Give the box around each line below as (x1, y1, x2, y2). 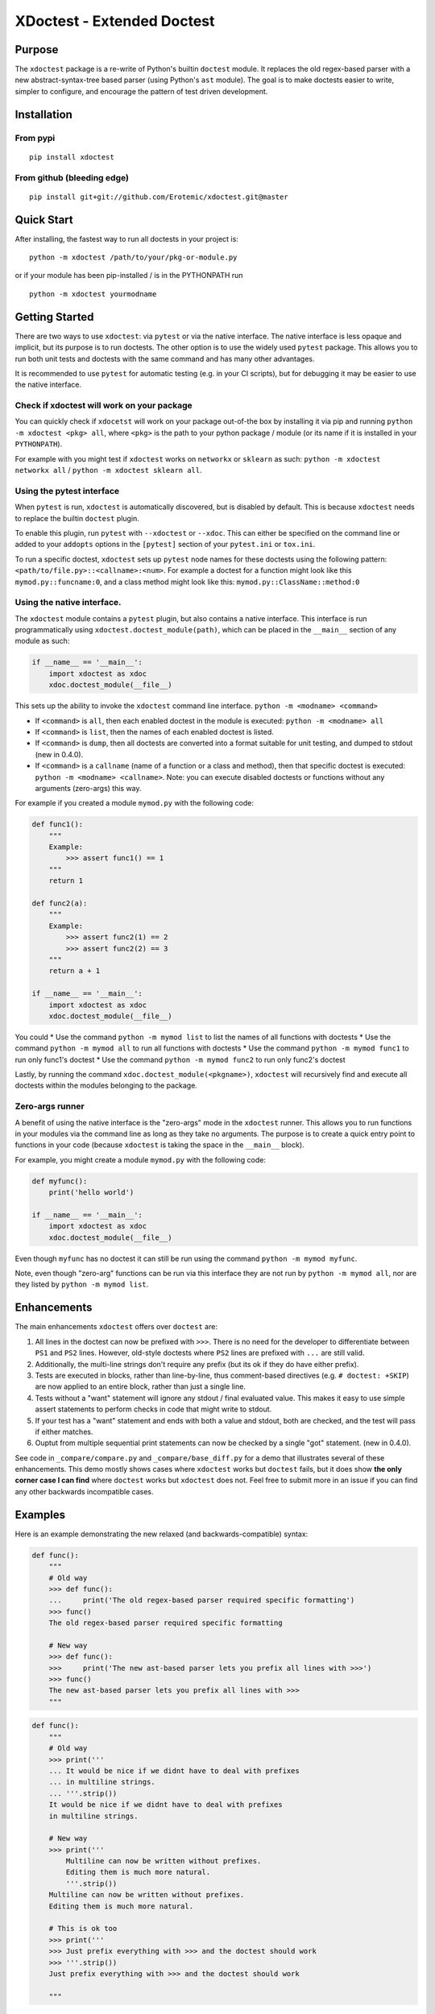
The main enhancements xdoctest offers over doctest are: (14, 1322, 217, 1332)
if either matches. (35, 1427, 93, 1436)
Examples (14, 1507, 66, 1522)
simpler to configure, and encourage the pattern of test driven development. (14, 86, 268, 96)
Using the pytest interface (14, 485, 120, 496)
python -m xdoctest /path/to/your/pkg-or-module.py (29, 253, 238, 262)
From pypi (14, 132, 56, 143)
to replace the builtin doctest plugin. (14, 513, 140, 523)
